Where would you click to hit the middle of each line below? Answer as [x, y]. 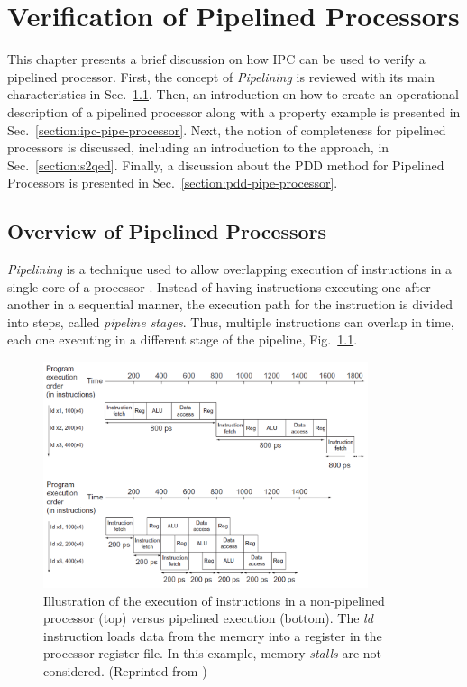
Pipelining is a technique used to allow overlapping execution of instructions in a [230, 269]
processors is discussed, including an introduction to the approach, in [198, 147]
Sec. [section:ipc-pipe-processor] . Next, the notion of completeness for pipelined [227, 129]
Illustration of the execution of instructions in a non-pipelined [214, 600]
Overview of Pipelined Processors [167, 231]
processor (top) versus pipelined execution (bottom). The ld [208, 618]
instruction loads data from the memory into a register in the [213, 635]
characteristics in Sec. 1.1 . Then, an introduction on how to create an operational [233, 94]
